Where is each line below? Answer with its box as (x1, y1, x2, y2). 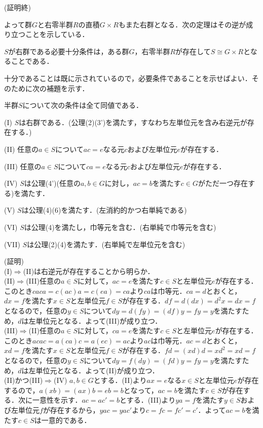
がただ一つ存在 (198, 178, 248, 188)
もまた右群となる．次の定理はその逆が (118, 19, 246, 29)
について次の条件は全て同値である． (22, 100, 143, 110)
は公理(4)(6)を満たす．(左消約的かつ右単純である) (21, 205, 187, 215)
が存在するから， (43, 405, 100, 415)
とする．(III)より (120, 395, 176, 405)
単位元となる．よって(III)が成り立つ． (35, 315, 162, 326)
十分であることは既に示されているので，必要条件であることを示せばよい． (4, 72, 252, 83)
